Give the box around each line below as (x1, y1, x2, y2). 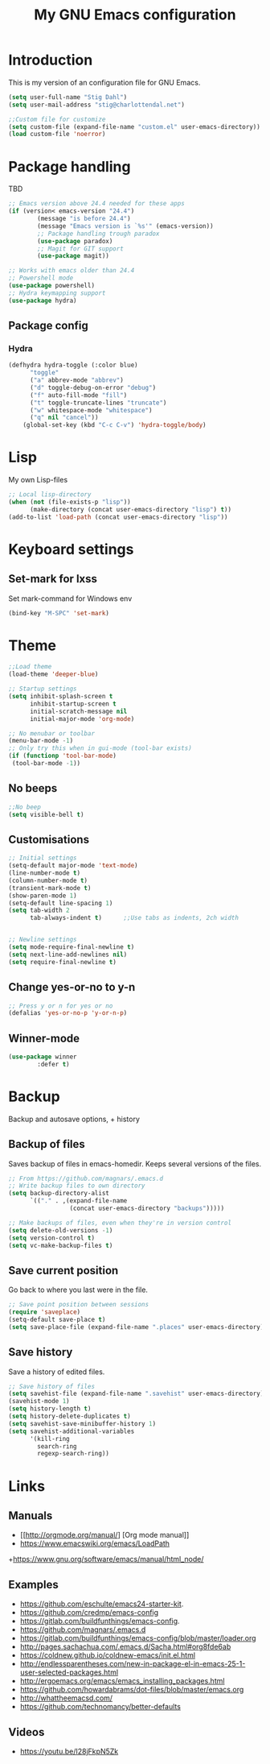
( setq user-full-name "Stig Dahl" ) (8, 93, 128, 101)
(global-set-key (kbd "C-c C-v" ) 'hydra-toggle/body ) (22, 421, 207, 429)
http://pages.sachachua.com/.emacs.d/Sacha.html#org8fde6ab (19, 1642, 231, 1652)
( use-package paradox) (37, 237, 113, 245)
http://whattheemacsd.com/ (19, 1693, 113, 1703)
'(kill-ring (29, 1435, 70, 1443)
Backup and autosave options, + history (8, 1114, 141, 1124)
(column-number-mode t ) (8, 876, 88, 884)
